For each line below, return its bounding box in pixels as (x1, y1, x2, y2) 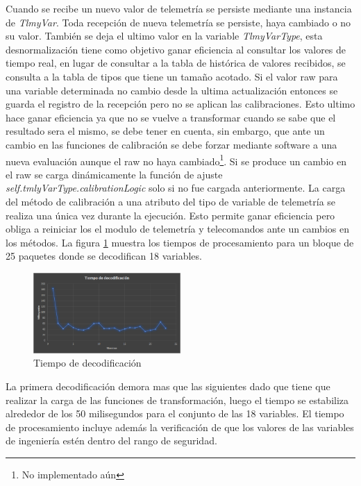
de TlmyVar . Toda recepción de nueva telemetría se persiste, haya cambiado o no (6, 15, 351, 29)
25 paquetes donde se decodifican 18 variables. (6, 249, 202, 263)
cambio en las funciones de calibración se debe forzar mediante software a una (6, 137, 337, 151)
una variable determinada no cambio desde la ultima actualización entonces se (6, 83, 338, 97)
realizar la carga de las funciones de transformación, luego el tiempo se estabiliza (6, 392, 349, 407)
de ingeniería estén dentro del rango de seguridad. (6, 433, 217, 448)
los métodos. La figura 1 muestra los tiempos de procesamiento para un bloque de (6, 235, 354, 249)
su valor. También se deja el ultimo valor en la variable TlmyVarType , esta (6, 28, 323, 43)
